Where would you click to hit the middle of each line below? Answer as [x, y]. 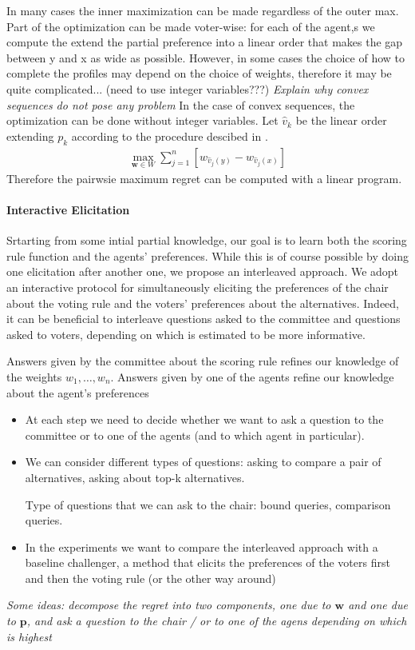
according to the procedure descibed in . [170, 136]
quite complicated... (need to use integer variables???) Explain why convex [188, 88]
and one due [378, 605]
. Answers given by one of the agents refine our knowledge [252, 376]
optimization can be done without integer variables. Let [142, 120]
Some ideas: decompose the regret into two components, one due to [169, 605]
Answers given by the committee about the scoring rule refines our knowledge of [203, 361]
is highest [29, 636]
